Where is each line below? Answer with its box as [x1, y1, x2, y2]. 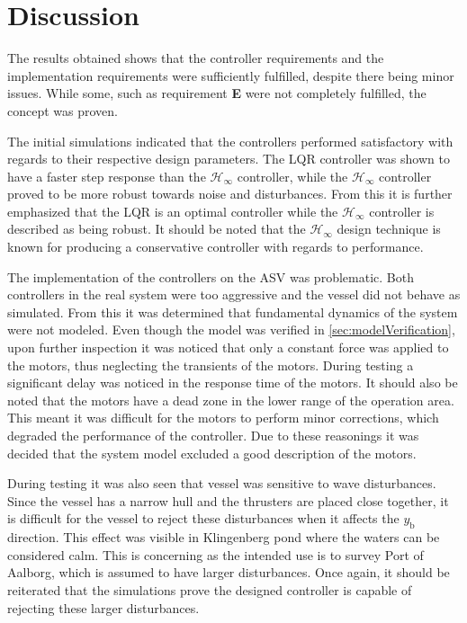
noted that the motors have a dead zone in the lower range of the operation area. [7, 390, 454, 409]
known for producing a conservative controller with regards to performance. [7, 237, 424, 256]
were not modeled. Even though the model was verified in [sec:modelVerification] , [7, 320, 455, 339]
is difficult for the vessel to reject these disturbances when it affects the [7, 509, 400, 528]
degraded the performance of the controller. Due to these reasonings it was [7, 426, 419, 444]
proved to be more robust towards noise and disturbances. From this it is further [7, 184, 453, 203]
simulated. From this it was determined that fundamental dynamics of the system [7, 302, 458, 321]
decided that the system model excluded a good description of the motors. [7, 443, 417, 462]
